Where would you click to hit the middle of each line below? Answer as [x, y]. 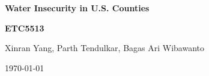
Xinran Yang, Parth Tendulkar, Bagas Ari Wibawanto [105, 48]
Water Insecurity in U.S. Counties [77, 8]
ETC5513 [25, 28]
